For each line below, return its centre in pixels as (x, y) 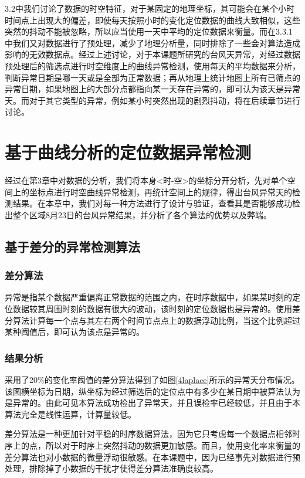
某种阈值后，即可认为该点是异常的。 (74, 332)
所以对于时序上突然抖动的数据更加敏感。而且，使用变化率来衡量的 (173, 445)
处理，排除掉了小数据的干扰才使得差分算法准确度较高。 (111, 468)
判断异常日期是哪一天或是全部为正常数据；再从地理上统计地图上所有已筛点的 (152, 77)
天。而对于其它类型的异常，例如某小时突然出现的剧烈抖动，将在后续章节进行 (152, 100)
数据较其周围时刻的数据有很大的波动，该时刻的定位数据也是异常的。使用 (152, 309)
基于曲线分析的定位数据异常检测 (128, 152)
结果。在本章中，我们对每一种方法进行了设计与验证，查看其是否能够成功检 (156, 203)
